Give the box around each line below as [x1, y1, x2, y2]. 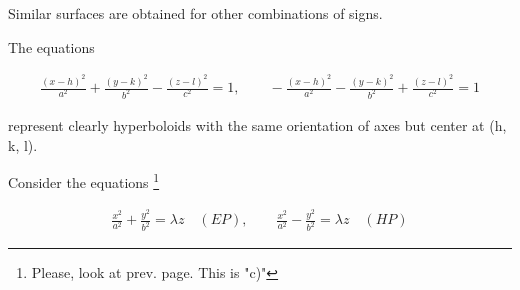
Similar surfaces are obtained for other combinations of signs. [8, 3, 383, 23]
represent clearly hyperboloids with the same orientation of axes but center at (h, [8, 114, 507, 135]
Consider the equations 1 [8, 169, 160, 192]
